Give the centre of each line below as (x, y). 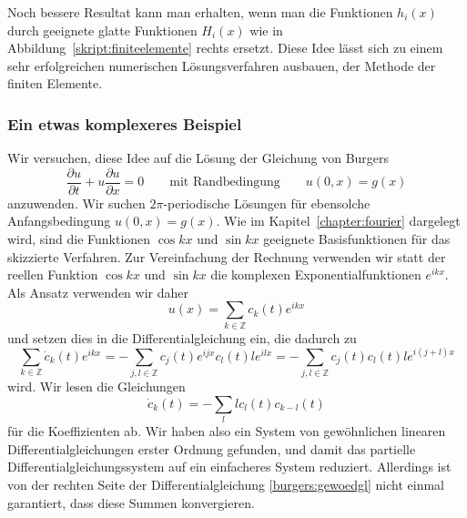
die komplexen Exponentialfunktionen (316, 274)
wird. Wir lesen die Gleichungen (96, 386)
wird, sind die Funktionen (79, 239)
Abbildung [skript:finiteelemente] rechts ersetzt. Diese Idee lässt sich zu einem (225, 48)
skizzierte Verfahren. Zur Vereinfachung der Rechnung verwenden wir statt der (227, 256)
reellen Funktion (53, 274)
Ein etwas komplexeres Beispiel (125, 123)
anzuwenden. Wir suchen (76, 203)
